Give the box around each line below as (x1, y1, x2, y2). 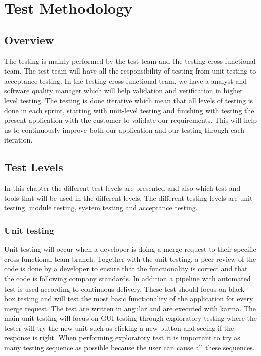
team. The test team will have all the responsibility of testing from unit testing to (4, 65, 256, 76)
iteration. (4, 134, 33, 145)
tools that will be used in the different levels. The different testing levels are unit (4, 192, 253, 203)
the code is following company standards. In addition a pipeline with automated (4, 273, 251, 283)
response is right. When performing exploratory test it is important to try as (4, 332, 240, 343)
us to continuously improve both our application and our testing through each (4, 124, 245, 135)
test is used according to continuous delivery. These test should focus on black (4, 283, 245, 294)
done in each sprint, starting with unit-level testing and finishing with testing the (4, 105, 254, 115)
